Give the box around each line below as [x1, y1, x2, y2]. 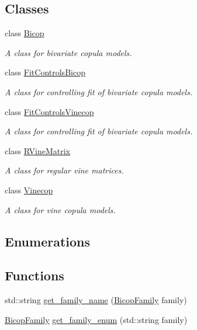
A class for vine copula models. [5, 203, 116, 216]
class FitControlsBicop [5, 66, 85, 78]
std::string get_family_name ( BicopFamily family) [5, 294, 187, 306]
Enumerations [5, 232, 91, 250]
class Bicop [5, 27, 44, 39]
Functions [5, 266, 64, 284]
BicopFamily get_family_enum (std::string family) [5, 313, 188, 325]
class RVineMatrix [5, 144, 71, 157]
